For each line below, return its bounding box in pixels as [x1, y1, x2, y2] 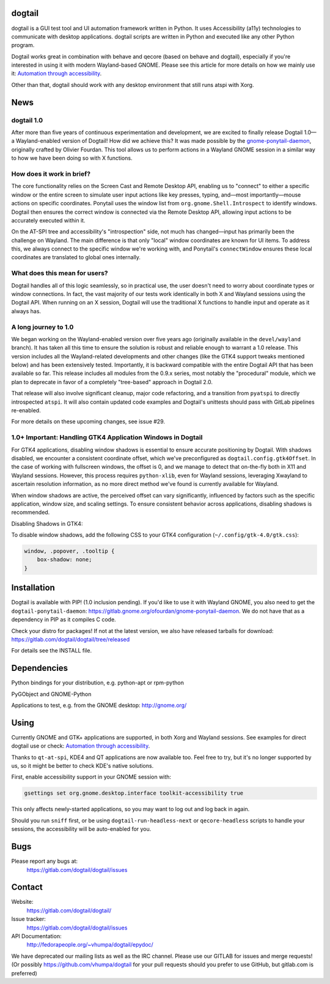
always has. [11, 307, 42, 315]
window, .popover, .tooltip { [24, 548, 115, 554]
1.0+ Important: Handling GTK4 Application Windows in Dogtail [11, 433, 203, 442]
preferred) [11, 969, 38, 977]
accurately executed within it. [11, 216, 86, 224]
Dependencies [11, 663, 68, 673]
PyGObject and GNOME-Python [11, 690, 92, 698]
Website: [11, 898, 34, 906]
